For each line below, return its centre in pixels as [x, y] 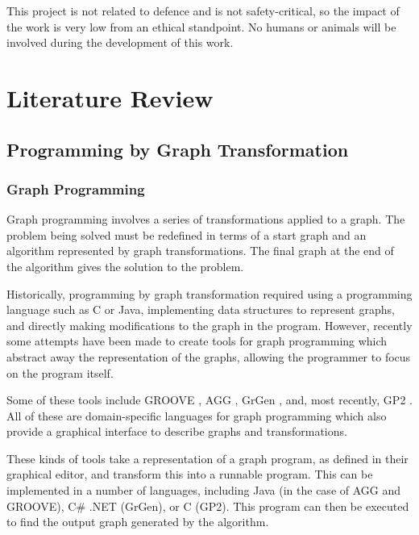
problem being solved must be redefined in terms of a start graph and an [187, 234]
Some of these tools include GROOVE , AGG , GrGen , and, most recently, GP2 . [209, 400]
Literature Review [110, 97]
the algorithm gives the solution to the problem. [125, 266]
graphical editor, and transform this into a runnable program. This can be [190, 474]
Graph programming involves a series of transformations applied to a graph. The [206, 219]
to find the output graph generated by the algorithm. [138, 522]
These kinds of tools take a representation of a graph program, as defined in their [207, 458]
